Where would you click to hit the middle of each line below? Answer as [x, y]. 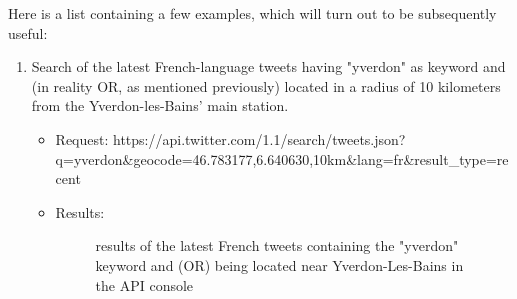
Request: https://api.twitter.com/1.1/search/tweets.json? [230, 138]
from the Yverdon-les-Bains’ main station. [160, 105]
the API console [144, 284]
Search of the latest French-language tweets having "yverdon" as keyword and [268, 66]
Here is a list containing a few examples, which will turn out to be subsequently [252, 13]
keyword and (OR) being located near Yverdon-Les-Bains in [279, 264]
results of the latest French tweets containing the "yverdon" [277, 245]
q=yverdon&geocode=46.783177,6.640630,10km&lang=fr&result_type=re [282, 158]
